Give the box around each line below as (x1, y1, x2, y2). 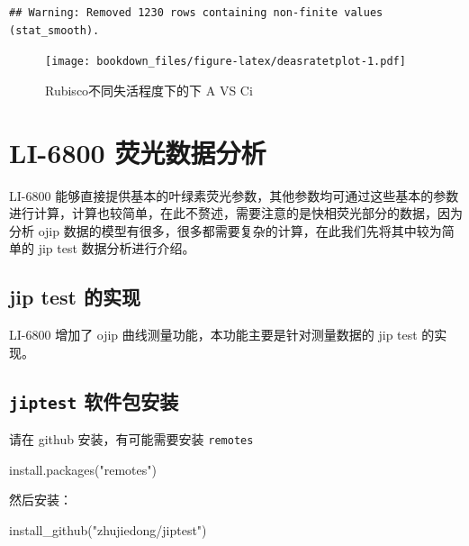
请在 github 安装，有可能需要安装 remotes (9, 430, 254, 449)
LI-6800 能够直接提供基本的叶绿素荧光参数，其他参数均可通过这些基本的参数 (9, 186, 459, 205)
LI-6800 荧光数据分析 (9, 133, 266, 170)
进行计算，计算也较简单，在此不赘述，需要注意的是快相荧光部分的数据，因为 (9, 204, 463, 223)
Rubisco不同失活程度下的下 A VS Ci (45, 80, 253, 99)
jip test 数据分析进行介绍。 (38, 239, 195, 258)
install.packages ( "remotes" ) (9, 460, 157, 478)
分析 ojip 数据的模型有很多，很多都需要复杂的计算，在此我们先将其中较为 (9, 221, 442, 240)
